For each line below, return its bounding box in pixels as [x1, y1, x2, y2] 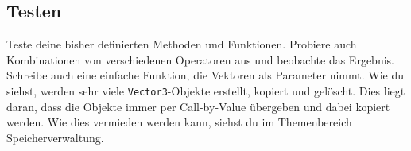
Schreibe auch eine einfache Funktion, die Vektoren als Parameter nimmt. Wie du [6, 67, 404, 83]
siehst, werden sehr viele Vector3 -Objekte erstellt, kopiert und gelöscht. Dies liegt [6, 82, 405, 99]
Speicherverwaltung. [6, 129, 104, 145]
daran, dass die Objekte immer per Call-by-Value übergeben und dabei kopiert [6, 98, 390, 114]
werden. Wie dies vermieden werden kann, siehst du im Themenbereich [6, 114, 352, 130]
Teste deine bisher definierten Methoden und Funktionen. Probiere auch [6, 36, 357, 52]
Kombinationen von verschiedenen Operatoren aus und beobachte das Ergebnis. [6, 51, 394, 68]
